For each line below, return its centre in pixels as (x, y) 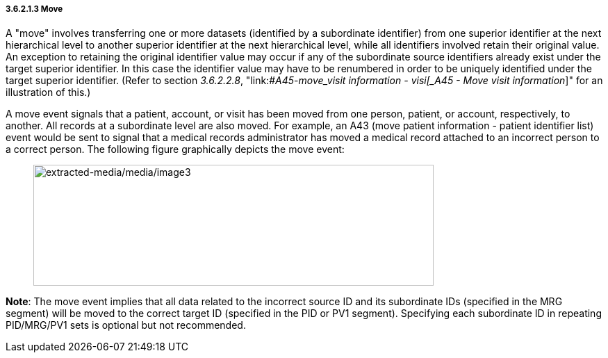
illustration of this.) (48, 92)
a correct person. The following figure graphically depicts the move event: (175, 149)
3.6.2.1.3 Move (34, 9)
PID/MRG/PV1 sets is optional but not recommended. (126, 325)
